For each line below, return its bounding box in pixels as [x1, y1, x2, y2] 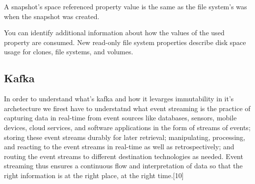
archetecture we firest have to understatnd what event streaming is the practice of [4, 103, 251, 113]
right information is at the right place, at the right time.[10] [4, 170, 184, 180]
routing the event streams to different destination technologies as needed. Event [4, 151, 243, 161]
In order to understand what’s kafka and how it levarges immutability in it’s [4, 93, 234, 104]
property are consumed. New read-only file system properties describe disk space [4, 37, 246, 47]
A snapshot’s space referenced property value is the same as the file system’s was [4, 1, 247, 11]
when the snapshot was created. [4, 11, 100, 21]
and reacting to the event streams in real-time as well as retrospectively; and [4, 141, 234, 152]
